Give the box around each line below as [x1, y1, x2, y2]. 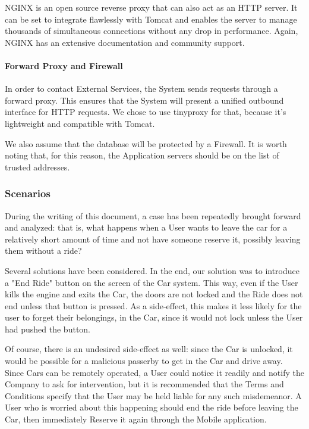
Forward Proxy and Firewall [5, 59, 123, 71]
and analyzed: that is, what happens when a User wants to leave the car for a [5, 221, 288, 234]
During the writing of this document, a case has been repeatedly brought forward [5, 209, 301, 222]
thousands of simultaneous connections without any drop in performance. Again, [5, 24, 298, 37]
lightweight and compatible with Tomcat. [5, 117, 155, 129]
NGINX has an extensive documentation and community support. [5, 36, 245, 48]
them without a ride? [5, 244, 82, 257]
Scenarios [5, 186, 51, 201]
